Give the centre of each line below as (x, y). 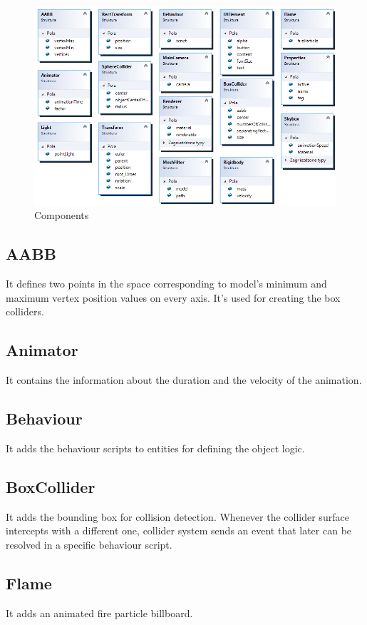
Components (62, 215)
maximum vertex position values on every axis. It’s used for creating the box (173, 297)
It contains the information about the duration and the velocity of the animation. (184, 380)
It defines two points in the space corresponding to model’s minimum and (166, 284)
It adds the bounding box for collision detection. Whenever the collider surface (177, 516)
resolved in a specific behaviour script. (89, 544)
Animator (42, 350)
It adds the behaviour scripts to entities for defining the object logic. (155, 448)
